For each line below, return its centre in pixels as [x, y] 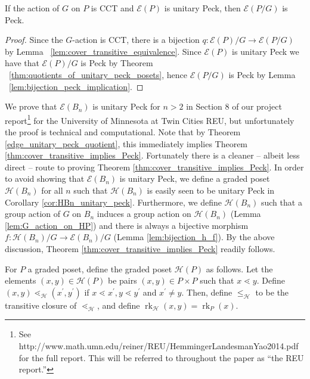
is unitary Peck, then [202, 8]
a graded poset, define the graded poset [100, 268]
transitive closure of [41, 305]
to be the [272, 292]
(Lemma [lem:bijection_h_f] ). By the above [194, 237]
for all [52, 190]
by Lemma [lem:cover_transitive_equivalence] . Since [103, 51]
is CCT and [112, 8]
